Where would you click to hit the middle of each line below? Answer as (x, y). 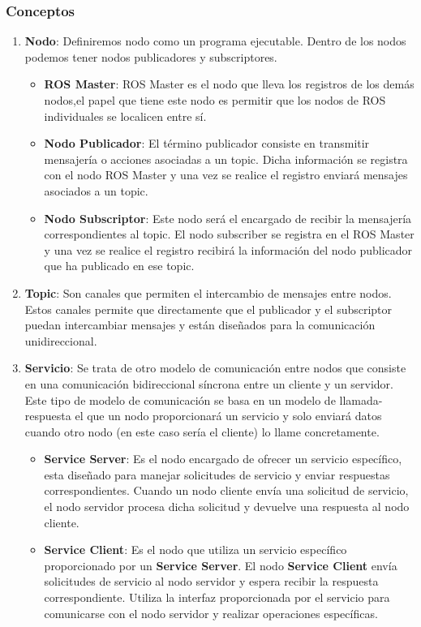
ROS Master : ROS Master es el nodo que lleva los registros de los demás (229, 84)
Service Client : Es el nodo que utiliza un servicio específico (195, 550)
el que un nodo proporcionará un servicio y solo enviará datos (228, 416)
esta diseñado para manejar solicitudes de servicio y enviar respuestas (217, 474)
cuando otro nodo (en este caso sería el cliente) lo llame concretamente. (202, 431)
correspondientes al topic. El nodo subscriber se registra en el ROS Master (229, 234)
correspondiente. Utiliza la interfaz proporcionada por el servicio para (217, 597)
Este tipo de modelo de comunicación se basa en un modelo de (180, 399)
